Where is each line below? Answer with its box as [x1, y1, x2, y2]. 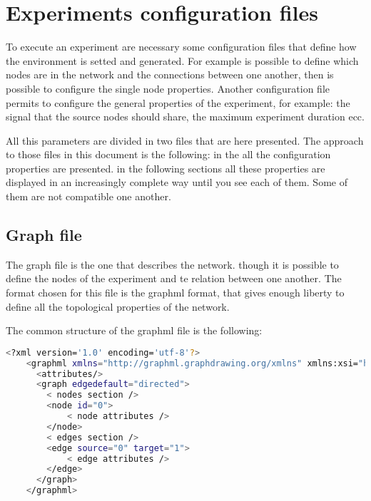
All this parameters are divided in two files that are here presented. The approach [6, 133, 364, 148]
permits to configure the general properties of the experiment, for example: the [6, 95, 350, 110]
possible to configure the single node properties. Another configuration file [6, 81, 330, 95]
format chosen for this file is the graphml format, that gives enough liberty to [6, 285, 345, 300]
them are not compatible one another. [6, 189, 171, 204]
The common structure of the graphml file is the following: [6, 323, 263, 338]
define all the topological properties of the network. [6, 299, 230, 314]
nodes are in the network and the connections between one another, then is [6, 67, 334, 82]
